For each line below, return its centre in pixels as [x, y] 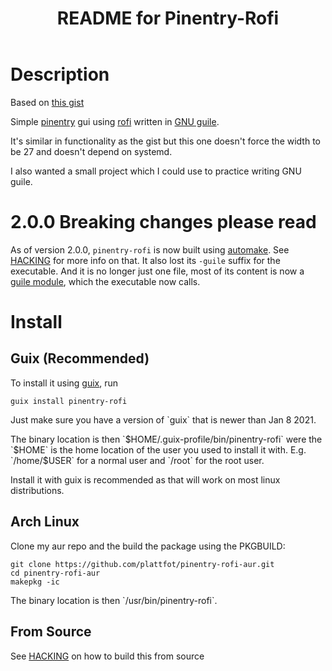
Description [60, 74]
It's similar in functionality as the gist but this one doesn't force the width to [165, 141]
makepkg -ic [35, 582]
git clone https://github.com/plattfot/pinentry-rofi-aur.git [142, 564]
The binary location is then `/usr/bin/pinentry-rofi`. [114, 600]
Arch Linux [45, 522]
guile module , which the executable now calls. [105, 281]
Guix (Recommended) [80, 358]
